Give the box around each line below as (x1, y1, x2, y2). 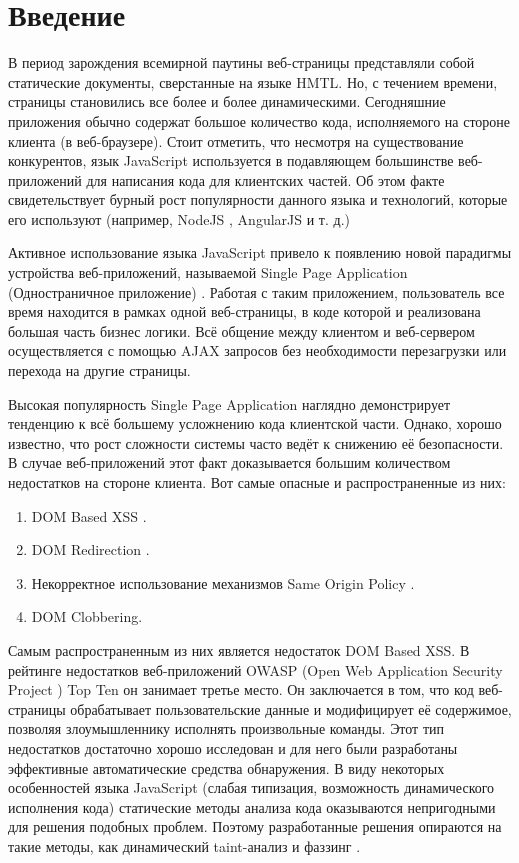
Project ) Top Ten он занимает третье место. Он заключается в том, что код (8, 679, 474, 700)
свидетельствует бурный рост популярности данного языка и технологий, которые (8, 189, 508, 210)
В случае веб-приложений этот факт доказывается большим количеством (8, 452, 451, 473)
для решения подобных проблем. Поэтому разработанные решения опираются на (8, 816, 502, 837)
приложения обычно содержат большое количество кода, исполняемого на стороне (8, 110, 511, 131)
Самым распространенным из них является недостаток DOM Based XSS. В (8, 639, 470, 660)
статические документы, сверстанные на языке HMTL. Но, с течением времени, (8, 71, 498, 92)
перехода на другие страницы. (8, 360, 191, 381)
